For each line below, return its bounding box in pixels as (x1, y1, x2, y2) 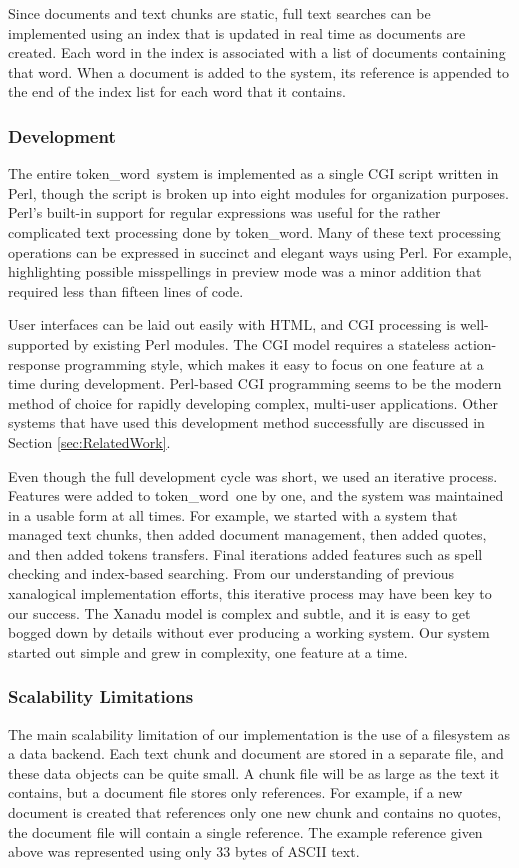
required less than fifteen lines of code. (8, 280, 244, 301)
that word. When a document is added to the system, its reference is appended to (8, 61, 509, 82)
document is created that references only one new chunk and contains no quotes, (8, 802, 502, 823)
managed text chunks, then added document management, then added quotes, (8, 524, 487, 545)
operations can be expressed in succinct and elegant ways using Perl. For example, (8, 241, 512, 262)
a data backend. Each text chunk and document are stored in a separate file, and (8, 743, 504, 764)
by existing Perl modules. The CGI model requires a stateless (73, 333, 450, 354)
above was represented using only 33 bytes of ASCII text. (8, 841, 360, 862)
